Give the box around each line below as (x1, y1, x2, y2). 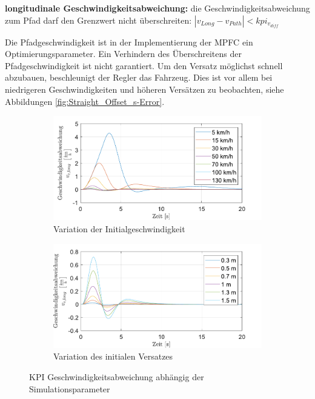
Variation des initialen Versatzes (53, 350, 173, 363)
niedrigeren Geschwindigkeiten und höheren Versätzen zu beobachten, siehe (5, 82, 284, 95)
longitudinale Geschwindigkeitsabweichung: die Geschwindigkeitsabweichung (5, 2, 310, 14)
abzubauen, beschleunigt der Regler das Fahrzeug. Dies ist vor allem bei (5, 71, 273, 84)
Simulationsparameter (29, 382, 110, 395)
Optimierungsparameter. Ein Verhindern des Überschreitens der (5, 47, 242, 60)
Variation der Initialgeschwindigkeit (53, 222, 185, 235)
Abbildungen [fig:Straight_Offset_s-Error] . (5, 95, 165, 107)
